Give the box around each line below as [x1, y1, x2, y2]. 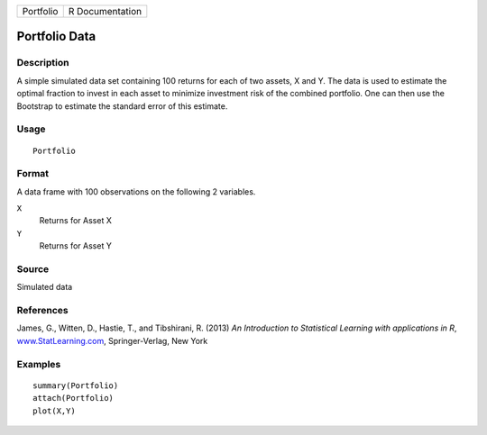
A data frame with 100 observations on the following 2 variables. [16, 186, 256, 197]
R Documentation [68, 5, 142, 17]
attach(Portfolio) [32, 393, 115, 403]
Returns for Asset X [39, 215, 112, 226]
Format [16, 168, 50, 180]
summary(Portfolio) [32, 380, 119, 391]
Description [16, 57, 69, 69]
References [16, 304, 69, 317]
